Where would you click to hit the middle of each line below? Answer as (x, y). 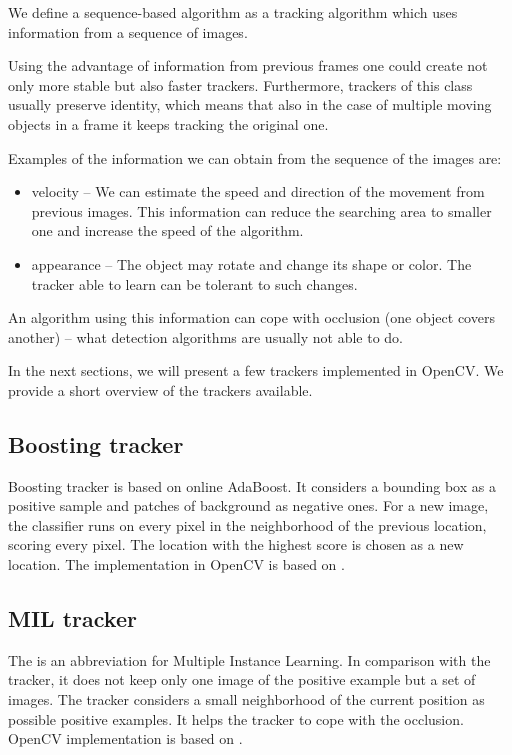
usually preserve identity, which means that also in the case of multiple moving (250, 104)
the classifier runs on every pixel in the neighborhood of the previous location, (247, 524)
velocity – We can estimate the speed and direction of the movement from (258, 191)
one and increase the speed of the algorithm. (167, 230)
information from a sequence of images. (128, 31)
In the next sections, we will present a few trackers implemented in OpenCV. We (256, 370)
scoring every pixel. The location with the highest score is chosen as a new (236, 544)
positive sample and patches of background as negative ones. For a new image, (248, 505)
